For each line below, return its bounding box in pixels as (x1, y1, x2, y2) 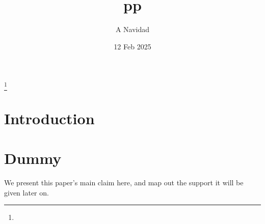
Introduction (4, 107, 95, 128)
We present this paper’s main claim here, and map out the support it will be (4, 177, 244, 188)
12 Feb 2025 (114, 41, 151, 51)
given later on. (4, 187, 49, 198)
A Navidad (115, 24, 150, 35)
